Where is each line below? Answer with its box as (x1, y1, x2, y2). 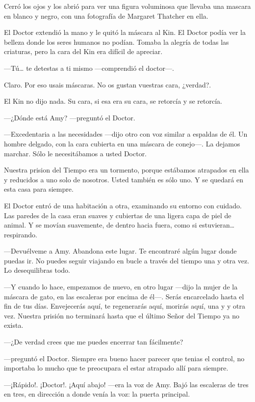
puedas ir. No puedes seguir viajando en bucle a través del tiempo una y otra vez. (4, 255, 250, 265)
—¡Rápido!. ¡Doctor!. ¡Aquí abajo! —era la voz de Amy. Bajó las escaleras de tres (4, 379, 249, 389)
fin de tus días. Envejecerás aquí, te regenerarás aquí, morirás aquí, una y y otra (4, 301, 246, 311)
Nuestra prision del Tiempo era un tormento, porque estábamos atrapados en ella (4, 165, 249, 175)
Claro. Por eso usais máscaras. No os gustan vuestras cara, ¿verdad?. (4, 79, 211, 89)
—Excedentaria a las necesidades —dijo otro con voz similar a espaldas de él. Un (4, 129, 248, 139)
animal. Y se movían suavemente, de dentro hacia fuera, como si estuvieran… (4, 220, 235, 230)
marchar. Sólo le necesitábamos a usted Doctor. (4, 148, 147, 158)
